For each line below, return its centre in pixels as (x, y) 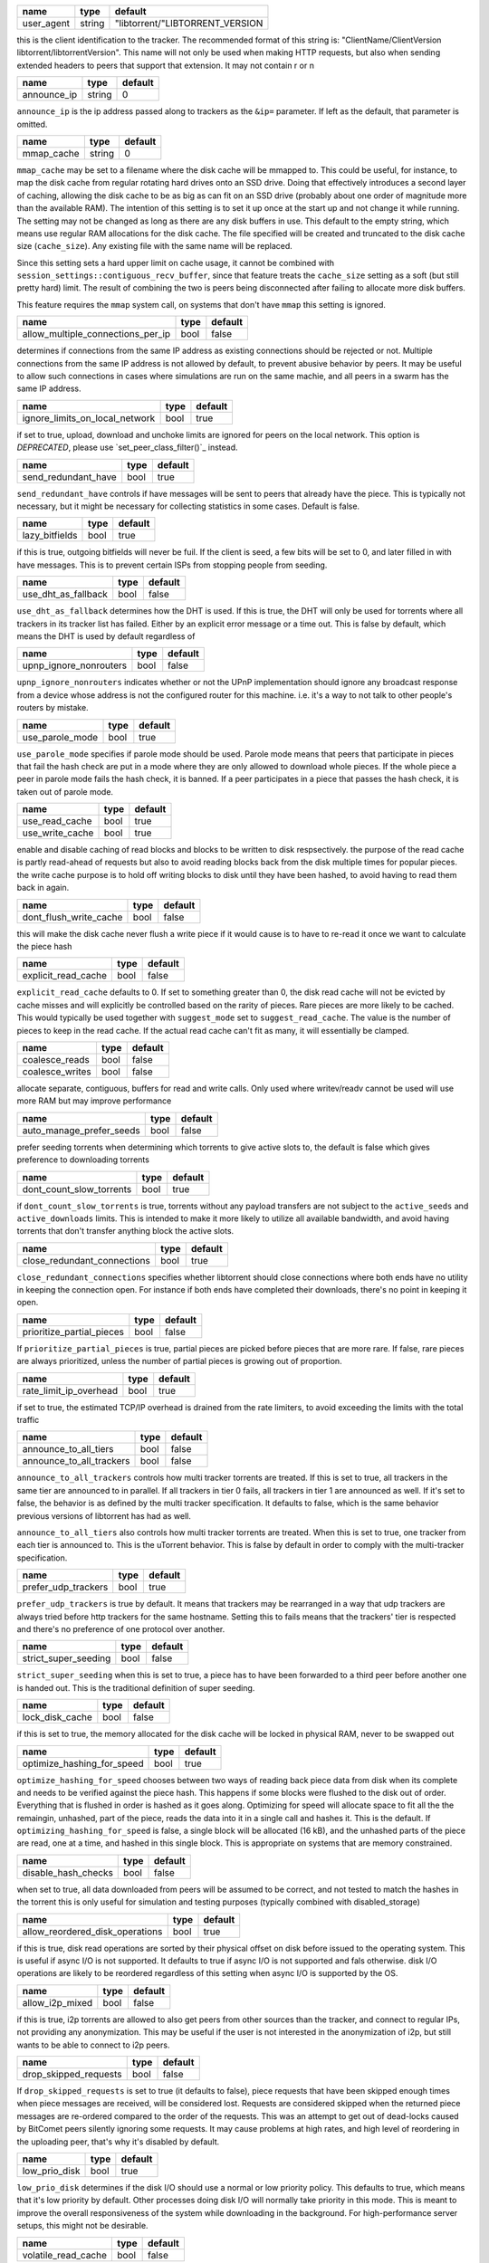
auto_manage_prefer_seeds (81, 1130)
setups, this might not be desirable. (82, 2226)
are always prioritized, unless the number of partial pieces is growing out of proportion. (180, 1361)
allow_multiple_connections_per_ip (96, 334)
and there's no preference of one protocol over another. (121, 1628)
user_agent (46, 23)
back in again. (43, 888)
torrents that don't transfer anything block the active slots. (125, 1231)
